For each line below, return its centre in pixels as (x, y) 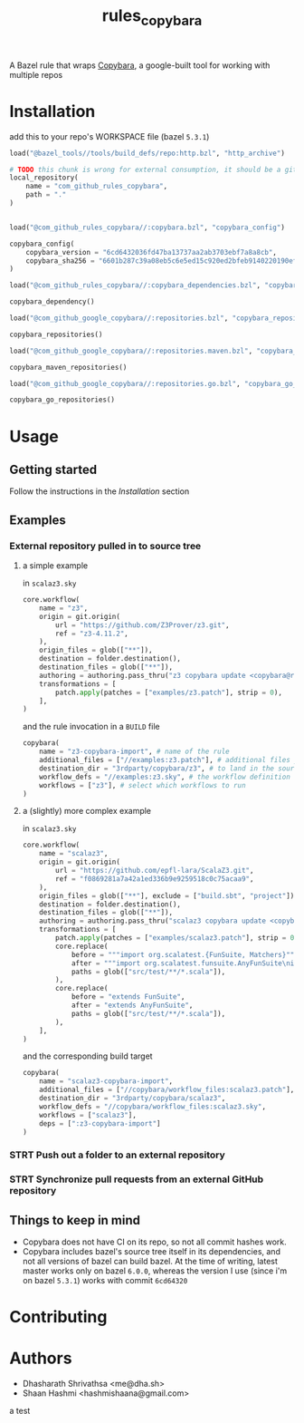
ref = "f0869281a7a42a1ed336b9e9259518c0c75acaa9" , (155, 879)
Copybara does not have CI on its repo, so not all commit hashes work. (154, 1242)
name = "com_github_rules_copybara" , (97, 187)
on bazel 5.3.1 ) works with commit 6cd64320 (105, 1281)
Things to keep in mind (75, 1220)
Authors (41, 1358)
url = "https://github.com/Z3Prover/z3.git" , (142, 625)
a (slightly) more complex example (87, 811)
